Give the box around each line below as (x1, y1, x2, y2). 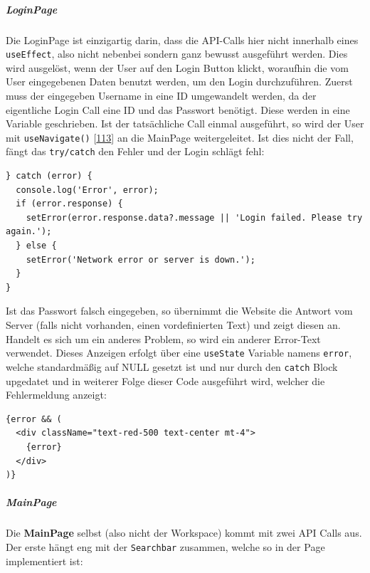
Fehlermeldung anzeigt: (6, 387, 107, 402)
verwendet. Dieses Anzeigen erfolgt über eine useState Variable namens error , (6, 345, 352, 360)
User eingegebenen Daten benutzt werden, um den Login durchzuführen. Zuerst (6, 74, 353, 89)
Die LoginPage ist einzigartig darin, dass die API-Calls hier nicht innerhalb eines (6, 32, 359, 47)
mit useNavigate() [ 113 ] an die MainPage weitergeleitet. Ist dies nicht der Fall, (6, 130, 354, 144)
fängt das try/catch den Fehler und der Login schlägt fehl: (6, 144, 265, 159)
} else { (16, 241, 57, 251)
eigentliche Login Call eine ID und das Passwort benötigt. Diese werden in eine (6, 102, 350, 117)
